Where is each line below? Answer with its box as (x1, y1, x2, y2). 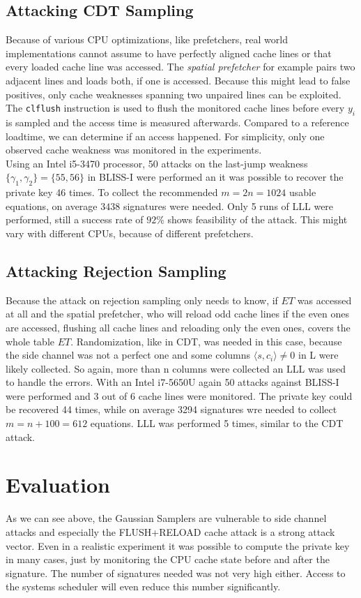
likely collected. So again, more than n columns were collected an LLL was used (6, 361, 346, 375)
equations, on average (6, 198, 98, 213)
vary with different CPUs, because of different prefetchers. (6, 225, 254, 240)
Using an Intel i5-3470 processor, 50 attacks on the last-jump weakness (6, 156, 308, 170)
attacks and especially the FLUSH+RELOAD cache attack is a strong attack (6, 524, 335, 539)
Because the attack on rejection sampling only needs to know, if (6, 292, 278, 307)
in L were (298, 347, 339, 362)
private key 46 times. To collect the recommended (6, 185, 218, 200)
